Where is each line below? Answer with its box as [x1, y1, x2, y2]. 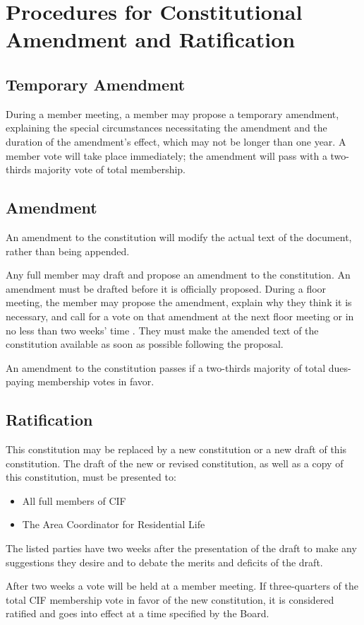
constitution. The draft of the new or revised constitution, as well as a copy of [6, 455, 344, 470]
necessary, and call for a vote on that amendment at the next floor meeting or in [6, 308, 354, 323]
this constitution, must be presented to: [6, 469, 176, 484]
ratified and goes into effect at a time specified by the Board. [6, 606, 269, 621]
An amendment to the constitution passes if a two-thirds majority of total [6, 360, 326, 375]
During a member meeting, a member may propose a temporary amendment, [6, 106, 339, 121]
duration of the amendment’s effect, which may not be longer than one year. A [6, 134, 346, 148]
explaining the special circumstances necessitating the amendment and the [6, 120, 327, 135]
